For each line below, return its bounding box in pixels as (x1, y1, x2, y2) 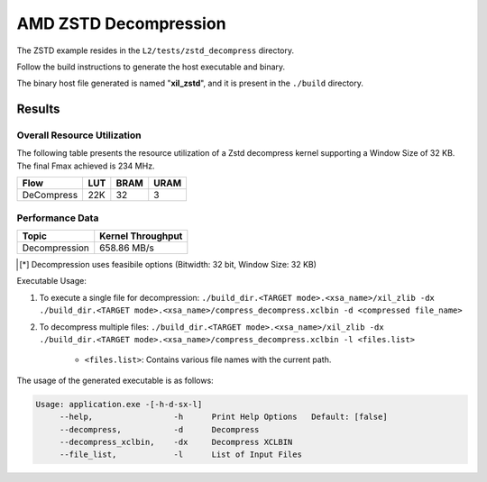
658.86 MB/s (99, 241, 155, 254)
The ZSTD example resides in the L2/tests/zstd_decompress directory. (16, 45, 295, 56)
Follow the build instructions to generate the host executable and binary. (16, 61, 286, 72)
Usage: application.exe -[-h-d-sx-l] (35, 399, 203, 409)
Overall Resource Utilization (16, 129, 142, 141)
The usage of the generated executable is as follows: (16, 375, 214, 386)
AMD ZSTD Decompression (16, 14, 226, 33)
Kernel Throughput (99, 230, 183, 242)
